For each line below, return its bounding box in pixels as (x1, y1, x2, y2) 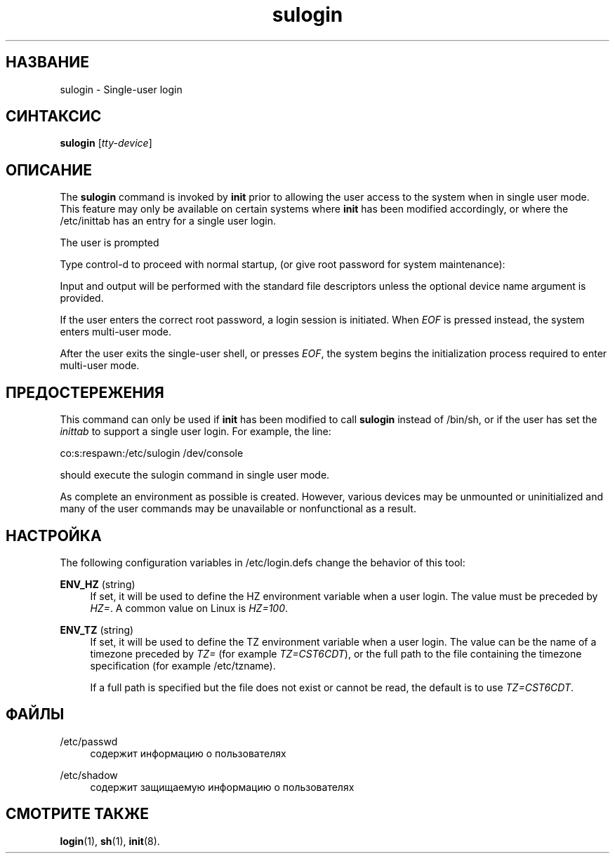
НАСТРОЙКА (6, 526, 102, 545)
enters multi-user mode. (60, 326, 172, 338)
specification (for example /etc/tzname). (90, 659, 276, 672)
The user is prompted (60, 237, 159, 249)
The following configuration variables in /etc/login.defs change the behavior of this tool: (60, 556, 465, 568)
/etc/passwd (60, 735, 118, 747)
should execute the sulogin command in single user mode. (60, 469, 330, 481)
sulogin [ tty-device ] (60, 137, 152, 149)
